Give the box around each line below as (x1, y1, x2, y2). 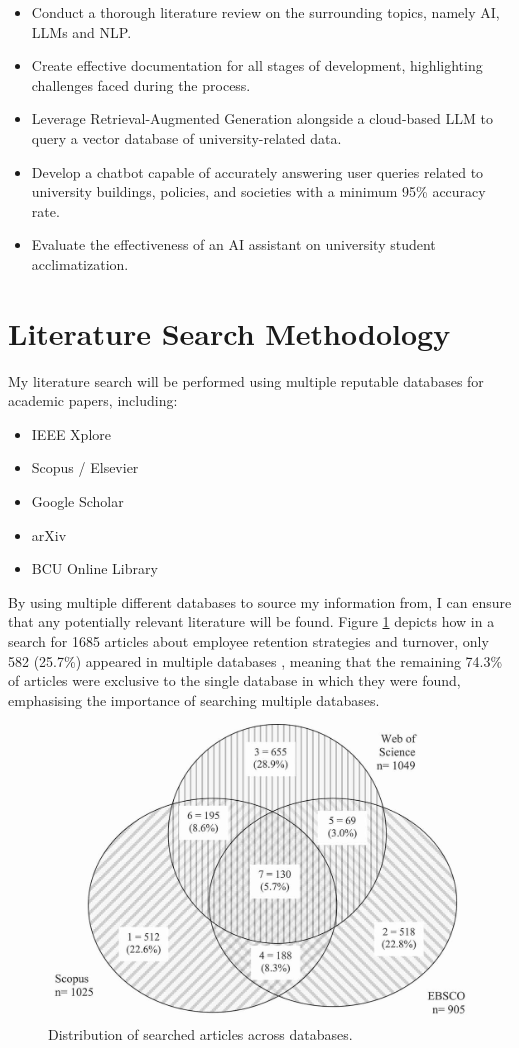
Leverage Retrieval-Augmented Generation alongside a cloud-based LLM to (31, 108, 493, 129)
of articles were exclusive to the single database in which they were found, (8, 670, 461, 691)
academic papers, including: (8, 390, 178, 411)
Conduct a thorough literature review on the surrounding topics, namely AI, (31, 2, 500, 22)
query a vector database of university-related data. (31, 127, 342, 148)
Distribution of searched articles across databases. (48, 1024, 353, 1045)
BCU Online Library (31, 558, 158, 579)
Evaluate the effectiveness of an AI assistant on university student (31, 234, 436, 255)
